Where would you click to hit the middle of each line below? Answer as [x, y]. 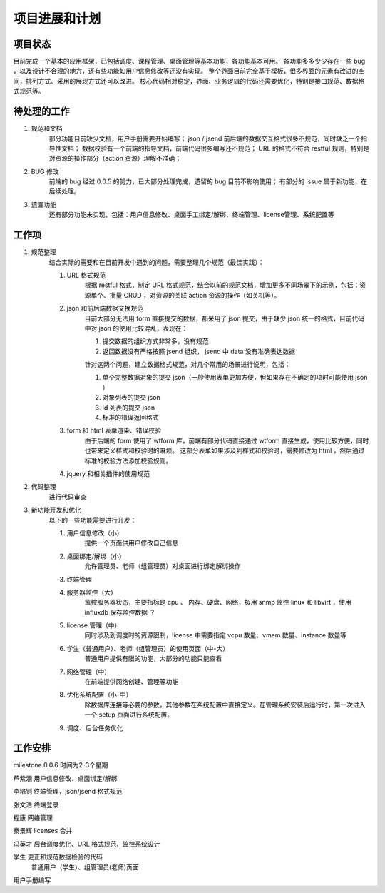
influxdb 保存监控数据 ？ [120, 612]
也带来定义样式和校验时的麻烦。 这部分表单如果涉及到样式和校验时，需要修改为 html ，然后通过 [225, 450]
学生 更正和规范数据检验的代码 [58, 857]
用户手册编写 [32, 880]
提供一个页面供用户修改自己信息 [131, 543]
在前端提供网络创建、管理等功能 [131, 682]
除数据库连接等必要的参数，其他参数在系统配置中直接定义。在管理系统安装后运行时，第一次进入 [225, 705]
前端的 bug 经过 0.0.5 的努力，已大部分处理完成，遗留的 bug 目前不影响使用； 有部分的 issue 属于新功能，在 [208, 181]
